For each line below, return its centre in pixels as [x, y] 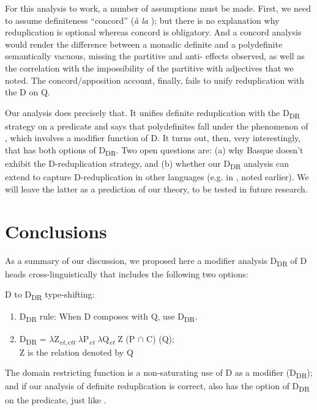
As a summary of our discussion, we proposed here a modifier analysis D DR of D [156, 261]
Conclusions [56, 231]
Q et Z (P [119, 339]
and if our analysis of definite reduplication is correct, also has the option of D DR [157, 387]
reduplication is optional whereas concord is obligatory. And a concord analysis [153, 32]
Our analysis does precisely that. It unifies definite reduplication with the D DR [153, 113]
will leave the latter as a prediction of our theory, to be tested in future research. [156, 189]
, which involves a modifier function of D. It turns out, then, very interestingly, [153, 138]
